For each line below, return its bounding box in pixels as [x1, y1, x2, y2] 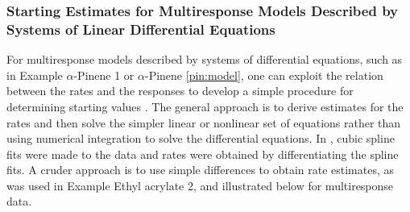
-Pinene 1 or [73, 66, 135, 83]
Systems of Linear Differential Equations [6, 19, 275, 39]
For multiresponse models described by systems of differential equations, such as [6, 51, 403, 68]
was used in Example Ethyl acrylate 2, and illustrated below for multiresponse [6, 177, 394, 193]
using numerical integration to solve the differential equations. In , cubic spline [6, 130, 395, 147]
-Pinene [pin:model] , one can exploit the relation [144, 66, 383, 83]
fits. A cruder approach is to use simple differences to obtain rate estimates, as [6, 161, 395, 178]
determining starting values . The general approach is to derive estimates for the [6, 98, 404, 114]
